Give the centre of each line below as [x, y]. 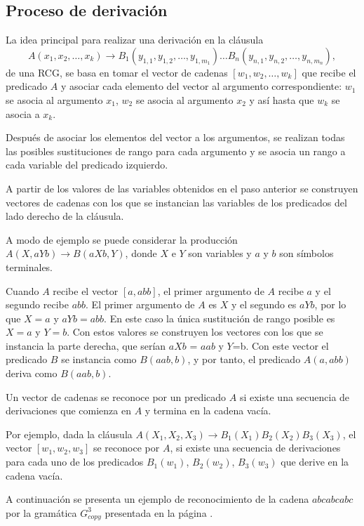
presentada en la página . [159, 512]
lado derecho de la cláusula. [65, 216]
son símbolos [306, 253]
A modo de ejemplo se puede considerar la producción [122, 239]
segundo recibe [37, 304]
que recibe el [329, 72]
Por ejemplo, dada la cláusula [69, 434]
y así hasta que [282, 99]
